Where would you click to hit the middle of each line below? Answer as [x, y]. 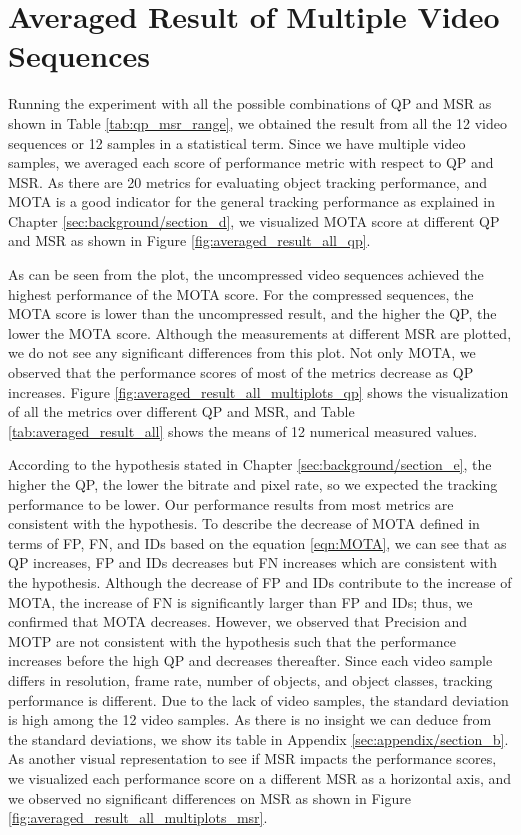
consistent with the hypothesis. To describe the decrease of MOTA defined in [244, 523]
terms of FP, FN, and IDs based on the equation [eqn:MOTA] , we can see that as [257, 542]
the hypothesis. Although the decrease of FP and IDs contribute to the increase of [260, 581]
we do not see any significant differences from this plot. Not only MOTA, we [242, 352]
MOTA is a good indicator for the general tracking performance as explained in [251, 201]
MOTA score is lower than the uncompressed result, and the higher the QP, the [252, 313]
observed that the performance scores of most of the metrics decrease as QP [241, 372]
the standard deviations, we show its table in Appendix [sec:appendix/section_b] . [258, 738]
